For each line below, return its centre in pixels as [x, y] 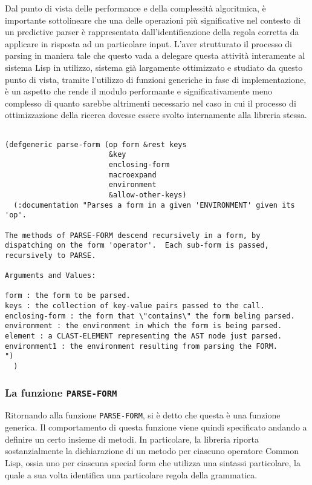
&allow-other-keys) [148, 195]
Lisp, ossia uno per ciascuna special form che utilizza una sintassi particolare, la [153, 462]
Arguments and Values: [50, 276]
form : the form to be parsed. [68, 296]
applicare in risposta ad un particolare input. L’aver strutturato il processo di [149, 43]
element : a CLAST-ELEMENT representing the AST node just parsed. [144, 336]
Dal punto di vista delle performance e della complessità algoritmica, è [135, 8]
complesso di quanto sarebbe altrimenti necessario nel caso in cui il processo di [151, 103]
